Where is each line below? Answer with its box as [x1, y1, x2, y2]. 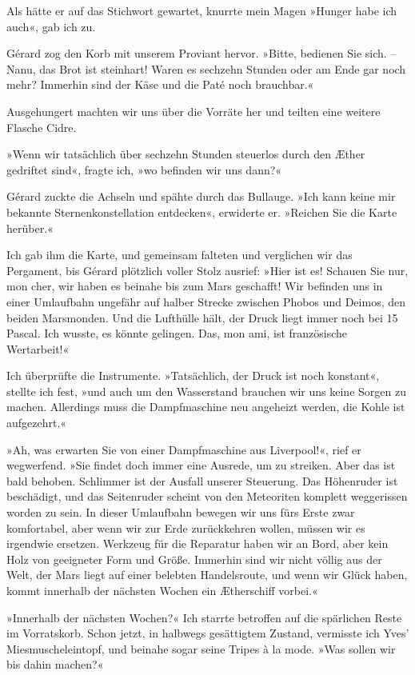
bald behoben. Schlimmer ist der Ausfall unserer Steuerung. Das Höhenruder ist [6, 472, 398, 489]
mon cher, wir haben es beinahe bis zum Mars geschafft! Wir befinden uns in [6, 278, 383, 294]
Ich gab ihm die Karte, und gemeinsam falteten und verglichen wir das [6, 246, 353, 263]
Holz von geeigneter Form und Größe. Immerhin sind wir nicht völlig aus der [6, 550, 382, 567]
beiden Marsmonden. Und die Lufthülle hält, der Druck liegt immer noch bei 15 [6, 309, 398, 326]
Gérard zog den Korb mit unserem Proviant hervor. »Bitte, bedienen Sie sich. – [6, 45, 397, 62]
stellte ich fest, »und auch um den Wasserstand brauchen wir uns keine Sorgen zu [6, 382, 406, 399]
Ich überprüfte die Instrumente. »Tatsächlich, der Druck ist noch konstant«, [6, 367, 380, 384]
